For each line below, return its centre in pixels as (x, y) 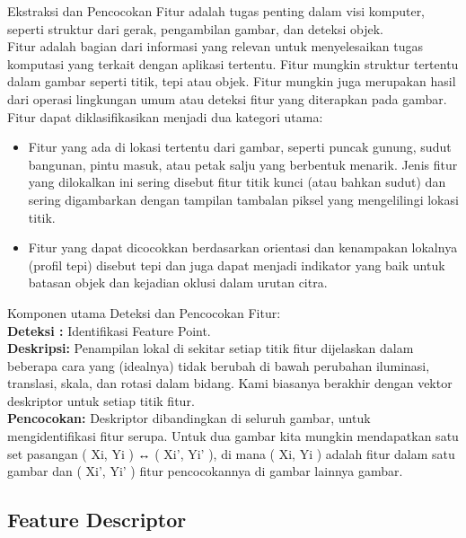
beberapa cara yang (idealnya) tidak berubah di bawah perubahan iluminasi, (219, 365)
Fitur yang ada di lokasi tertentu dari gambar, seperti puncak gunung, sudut (240, 147)
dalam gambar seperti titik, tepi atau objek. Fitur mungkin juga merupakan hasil (232, 81)
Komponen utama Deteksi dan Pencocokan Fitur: (144, 312)
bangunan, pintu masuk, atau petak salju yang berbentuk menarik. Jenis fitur (243, 164)
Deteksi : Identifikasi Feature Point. (109, 330)
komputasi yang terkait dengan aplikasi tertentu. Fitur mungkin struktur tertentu (233, 63)
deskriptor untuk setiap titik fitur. (101, 400)
